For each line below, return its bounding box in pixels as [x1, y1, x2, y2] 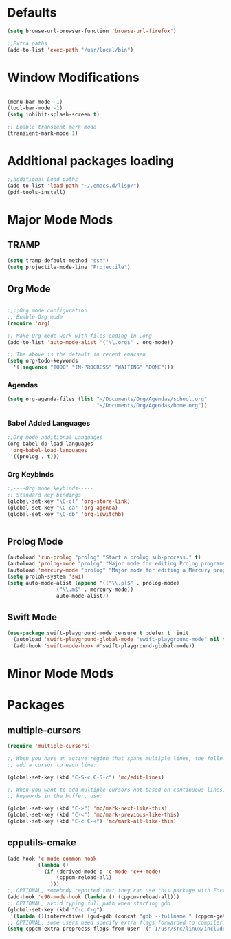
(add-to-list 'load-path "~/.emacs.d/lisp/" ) [7, 182, 140, 189]
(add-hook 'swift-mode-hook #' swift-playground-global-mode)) [13, 643, 195, 649]
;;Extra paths [7, 40, 48, 47]
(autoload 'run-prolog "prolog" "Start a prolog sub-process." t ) [7, 554, 201, 561]
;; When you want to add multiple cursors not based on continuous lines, [7, 786, 226, 793]
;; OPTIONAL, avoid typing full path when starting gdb [7, 900, 170, 907]
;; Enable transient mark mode [7, 124, 97, 131]
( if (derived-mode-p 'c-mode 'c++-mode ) [43, 868, 162, 875]
